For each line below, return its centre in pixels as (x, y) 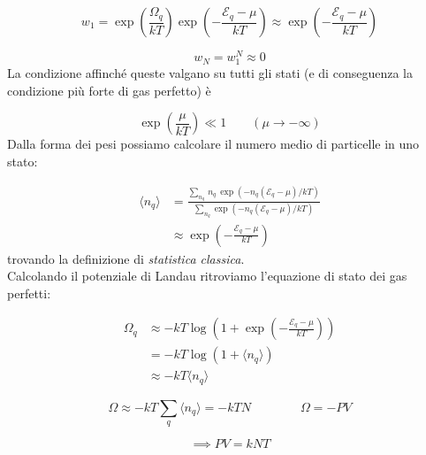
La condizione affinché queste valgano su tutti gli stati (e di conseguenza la (210, 73)
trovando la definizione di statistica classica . (126, 258)
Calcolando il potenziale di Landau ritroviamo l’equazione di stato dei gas (207, 276)
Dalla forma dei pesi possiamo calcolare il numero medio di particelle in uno (213, 144)
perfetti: (29, 293)
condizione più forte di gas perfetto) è (109, 90)
